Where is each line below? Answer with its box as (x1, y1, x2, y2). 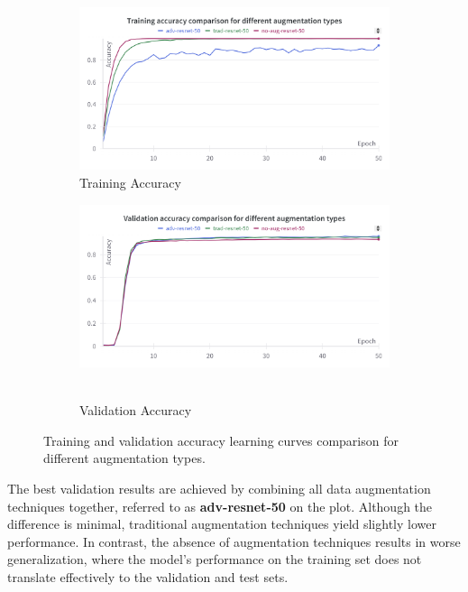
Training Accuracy (79, 172, 181, 191)
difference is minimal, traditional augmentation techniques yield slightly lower (7, 514, 436, 533)
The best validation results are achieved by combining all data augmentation (7, 478, 431, 497)
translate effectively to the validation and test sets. (7, 567, 289, 586)
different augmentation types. (43, 449, 206, 467)
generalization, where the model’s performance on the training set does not (7, 550, 422, 569)
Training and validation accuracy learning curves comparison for (43, 430, 399, 449)
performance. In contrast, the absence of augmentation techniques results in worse (7, 532, 461, 550)
